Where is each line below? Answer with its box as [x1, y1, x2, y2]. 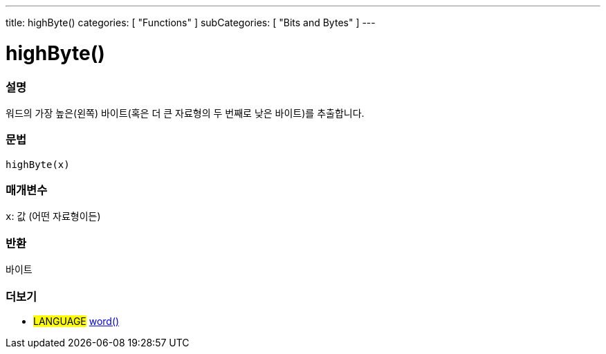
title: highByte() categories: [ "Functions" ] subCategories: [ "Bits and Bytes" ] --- [6, 17, 376, 28]
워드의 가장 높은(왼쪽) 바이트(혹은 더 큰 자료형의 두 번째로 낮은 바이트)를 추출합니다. [6, 106, 365, 119]
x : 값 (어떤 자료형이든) [6, 210, 101, 223]
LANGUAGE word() [33, 315, 120, 327]
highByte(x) [6, 158, 70, 170]
